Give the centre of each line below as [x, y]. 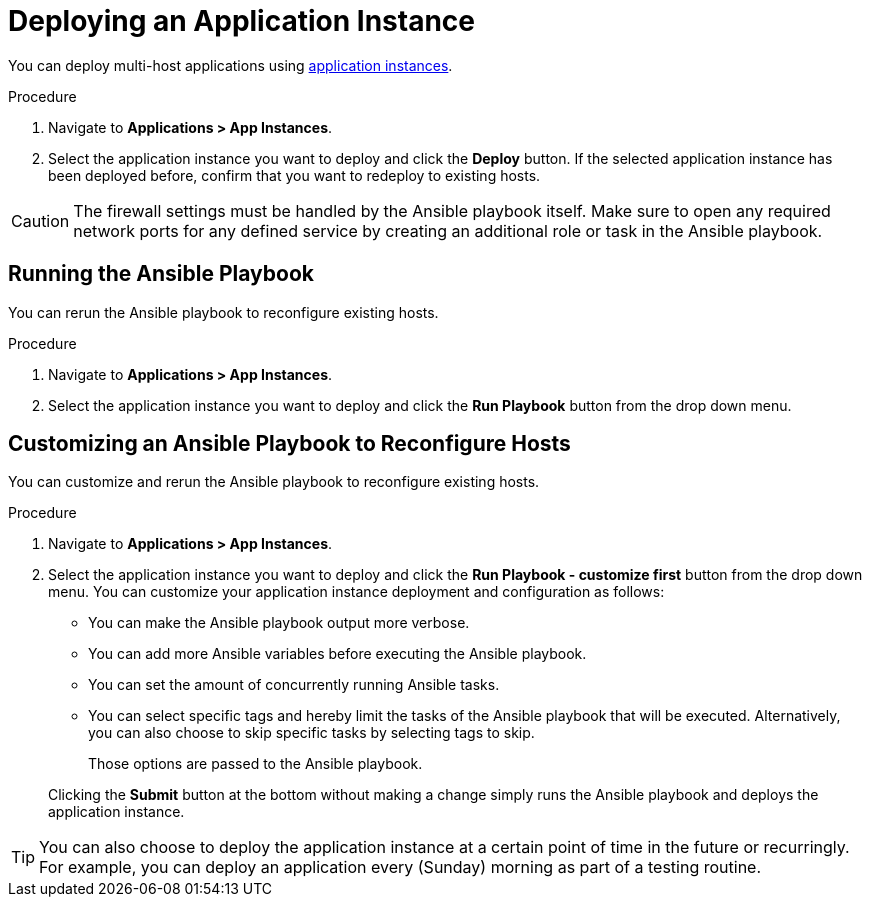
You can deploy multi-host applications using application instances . [230, 65]
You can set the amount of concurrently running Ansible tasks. [294, 685]
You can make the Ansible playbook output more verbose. [279, 623]
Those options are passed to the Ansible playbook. [255, 764]
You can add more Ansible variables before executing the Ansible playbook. [337, 654]
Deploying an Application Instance [241, 21]
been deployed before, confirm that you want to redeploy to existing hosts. [294, 175]
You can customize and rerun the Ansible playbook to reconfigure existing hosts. [274, 482]
